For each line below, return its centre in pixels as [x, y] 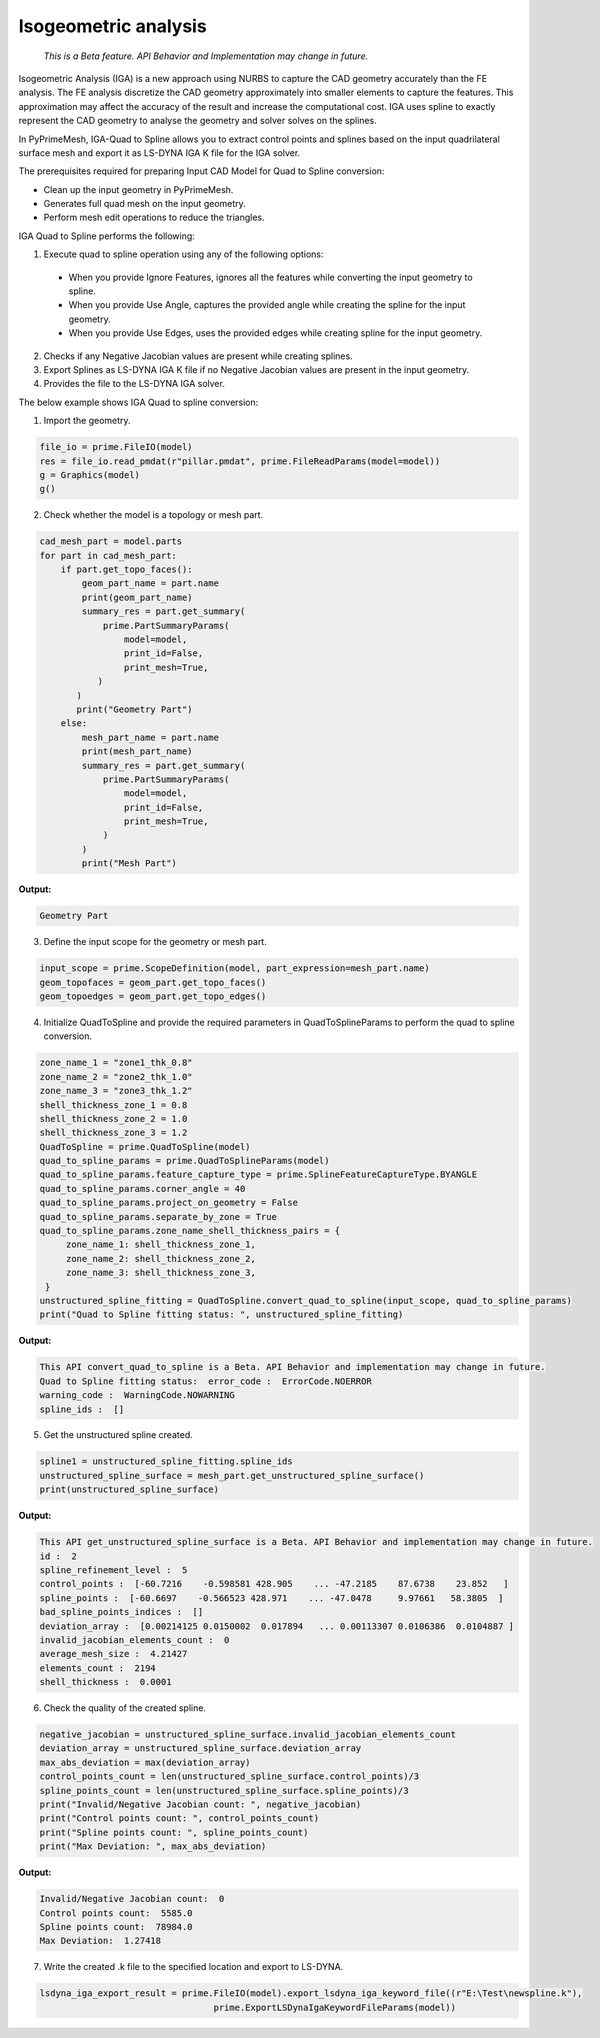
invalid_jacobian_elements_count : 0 [134, 1639]
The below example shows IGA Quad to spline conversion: [138, 402]
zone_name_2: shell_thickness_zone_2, [161, 1258]
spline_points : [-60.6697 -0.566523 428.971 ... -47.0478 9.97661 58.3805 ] [271, 1598]
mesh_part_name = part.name [150, 737]
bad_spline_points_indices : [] [121, 1612]
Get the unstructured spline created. [118, 1435]
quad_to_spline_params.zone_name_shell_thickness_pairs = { [190, 1231]
